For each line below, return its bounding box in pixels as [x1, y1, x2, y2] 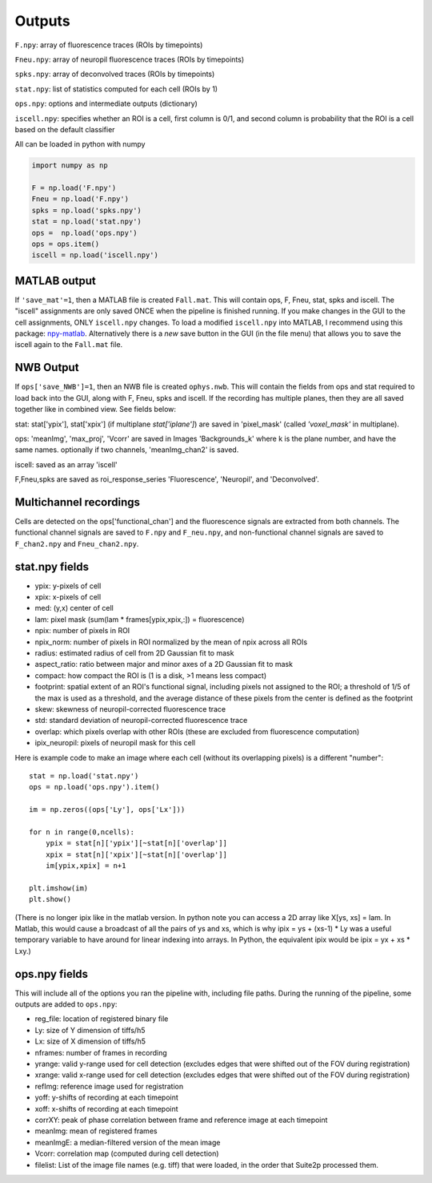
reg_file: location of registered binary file [34, 1014, 169, 1024]
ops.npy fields [14, 967, 88, 981]
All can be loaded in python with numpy [14, 139, 146, 149]
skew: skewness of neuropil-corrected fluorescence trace [34, 704, 226, 713]
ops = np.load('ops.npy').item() [29, 782, 160, 792]
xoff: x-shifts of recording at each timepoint [34, 1104, 179, 1113]
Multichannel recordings [14, 495, 140, 509]
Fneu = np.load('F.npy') [31, 195, 130, 204]
